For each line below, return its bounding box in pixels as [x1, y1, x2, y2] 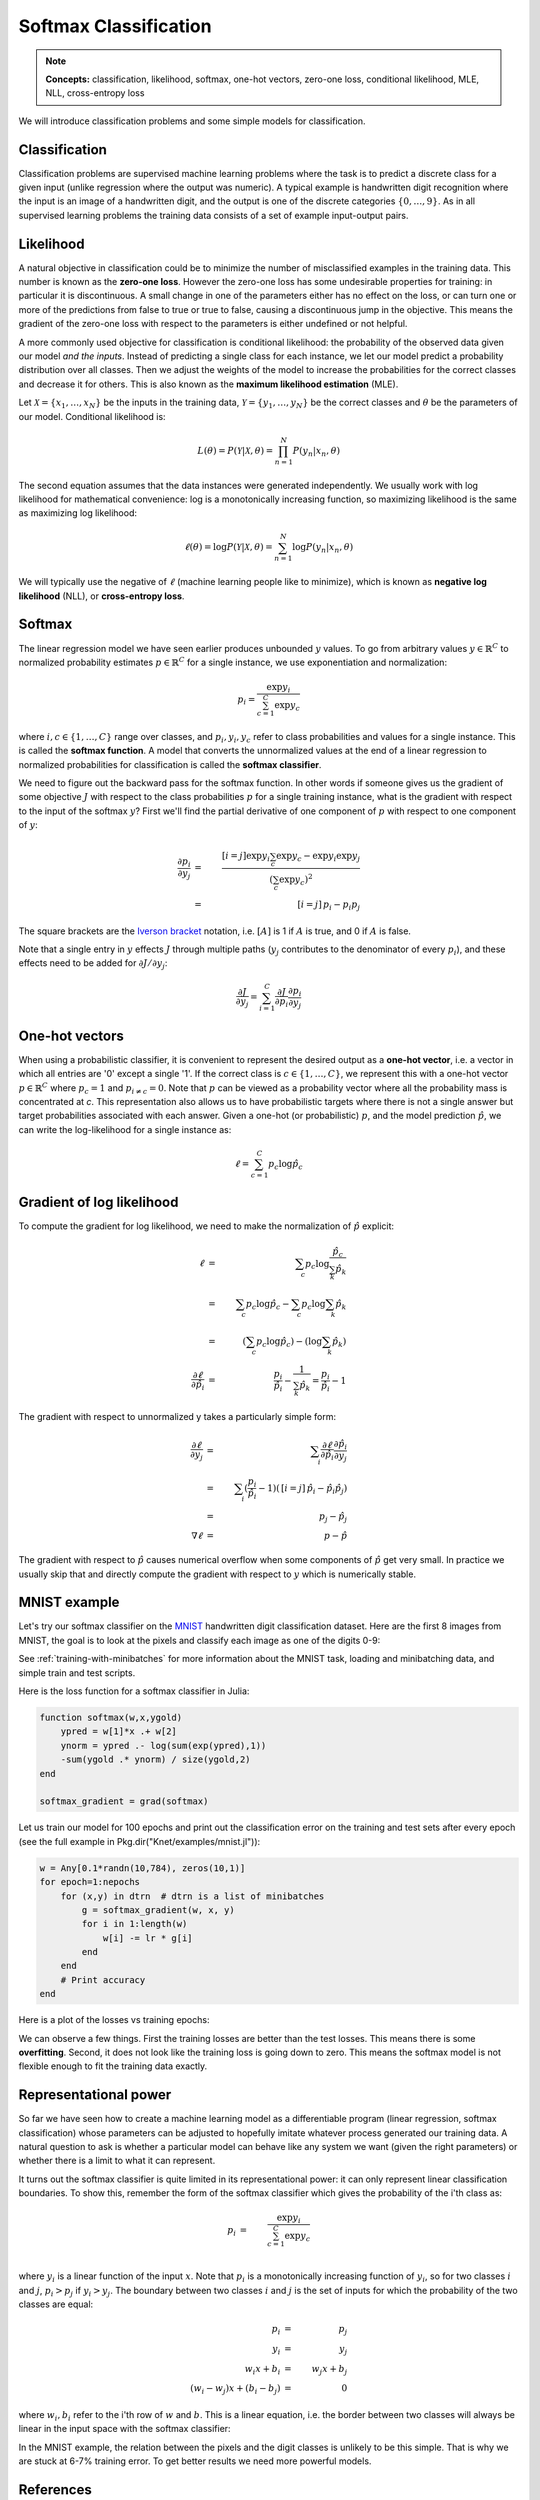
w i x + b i [244, 2363, 281, 2377]
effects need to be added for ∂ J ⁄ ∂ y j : [18, 957, 168, 972]
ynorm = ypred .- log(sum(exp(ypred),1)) [60, 1740, 267, 1751]
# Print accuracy [60, 1974, 146, 1985]
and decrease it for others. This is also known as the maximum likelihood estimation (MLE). [18, 378, 399, 390]
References [18, 2481, 92, 2498]
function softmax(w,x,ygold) [39, 1712, 183, 1724]
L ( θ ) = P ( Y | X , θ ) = [197, 445, 274, 456]
